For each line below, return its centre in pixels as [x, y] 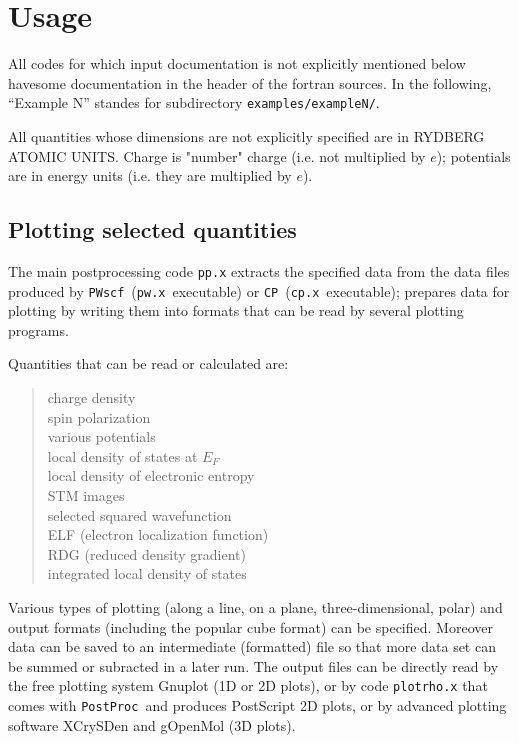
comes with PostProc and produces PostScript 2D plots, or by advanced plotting [257, 705]
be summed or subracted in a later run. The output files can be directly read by [253, 665]
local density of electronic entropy [151, 475]
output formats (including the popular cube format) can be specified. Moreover [250, 626]
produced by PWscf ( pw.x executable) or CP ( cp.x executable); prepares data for [259, 290]
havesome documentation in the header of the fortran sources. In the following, [250, 82]
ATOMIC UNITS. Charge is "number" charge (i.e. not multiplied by [217, 155]
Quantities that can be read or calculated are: [148, 363]
